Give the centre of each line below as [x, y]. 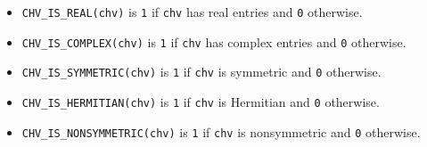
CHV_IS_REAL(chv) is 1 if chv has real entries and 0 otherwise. [192, 12]
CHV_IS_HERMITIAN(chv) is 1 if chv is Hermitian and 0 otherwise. [201, 101]
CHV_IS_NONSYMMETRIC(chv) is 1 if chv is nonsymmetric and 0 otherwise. [221, 131]
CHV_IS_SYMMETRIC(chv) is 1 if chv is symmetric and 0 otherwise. [201, 72]
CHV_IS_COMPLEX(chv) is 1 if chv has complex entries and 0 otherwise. [214, 41]
